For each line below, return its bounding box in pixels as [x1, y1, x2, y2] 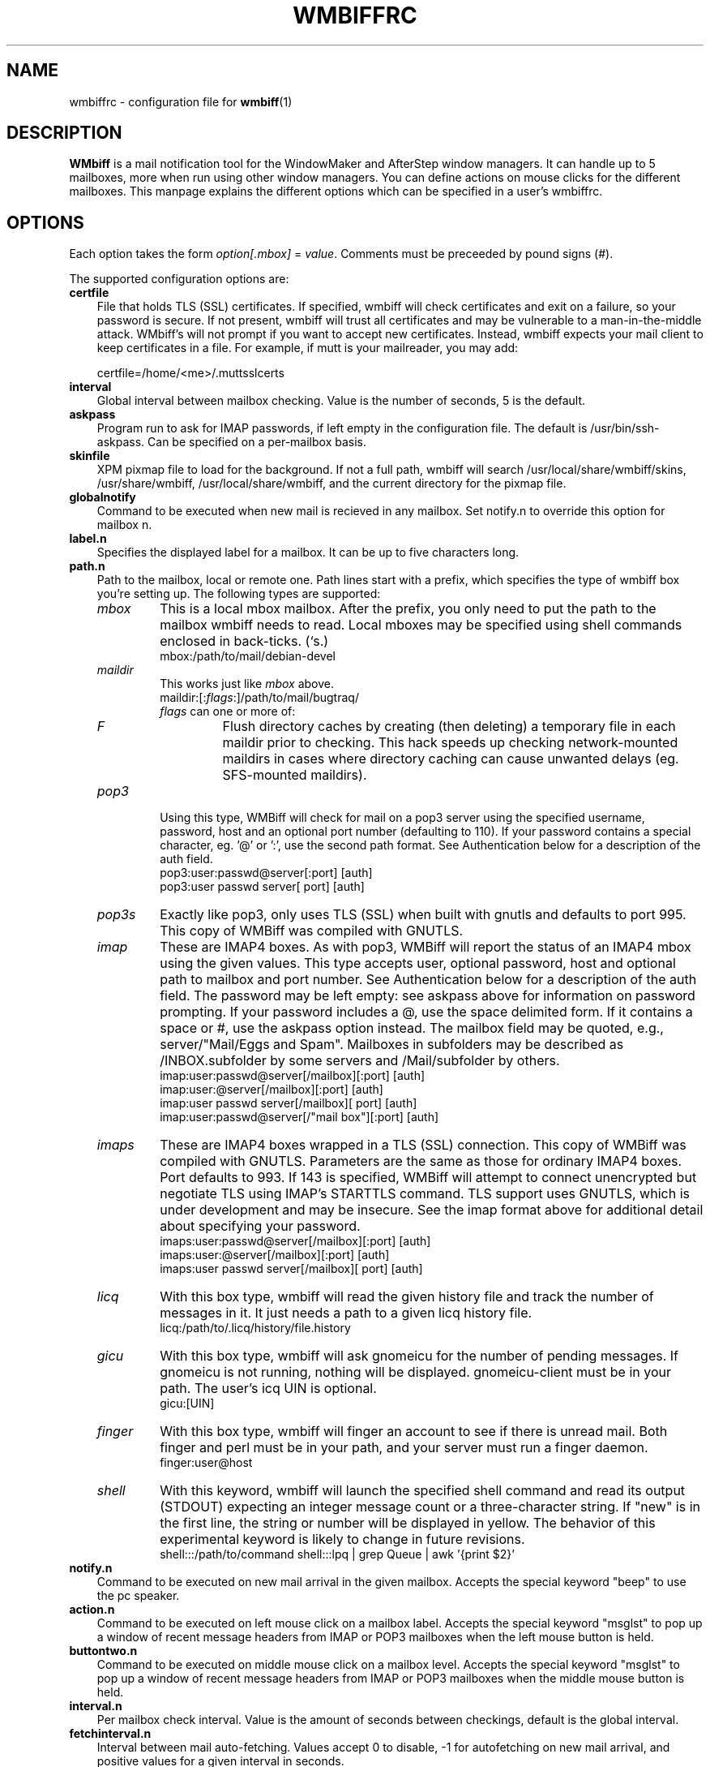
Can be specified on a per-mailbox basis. [148, 435, 366, 449]
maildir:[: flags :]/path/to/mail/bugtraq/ [160, 690, 359, 705]
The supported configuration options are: [69, 272, 289, 286]
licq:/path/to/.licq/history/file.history [160, 1321, 351, 1335]
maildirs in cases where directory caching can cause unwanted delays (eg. [222, 750, 679, 767]
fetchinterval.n [69, 1726, 152, 1741]
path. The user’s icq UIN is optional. [160, 1380, 377, 1397]
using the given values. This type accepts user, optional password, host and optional [160, 955, 676, 972]
